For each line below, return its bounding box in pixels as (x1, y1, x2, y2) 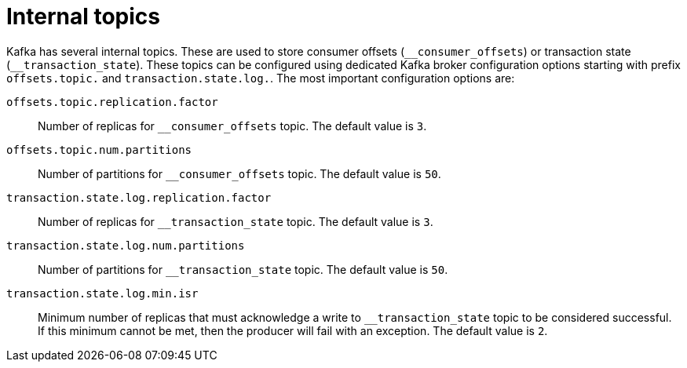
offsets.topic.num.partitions (6, 143, 192, 156)
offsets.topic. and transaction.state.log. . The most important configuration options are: (6, 71, 515, 85)
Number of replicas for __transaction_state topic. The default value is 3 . (38, 214, 433, 228)
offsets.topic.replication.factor (6, 95, 218, 108)
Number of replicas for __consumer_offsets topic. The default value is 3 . (38, 118, 427, 133)
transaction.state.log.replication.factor (6, 191, 272, 204)
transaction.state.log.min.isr (6, 286, 199, 300)
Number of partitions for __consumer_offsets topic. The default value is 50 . (38, 166, 441, 180)
